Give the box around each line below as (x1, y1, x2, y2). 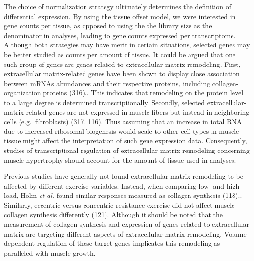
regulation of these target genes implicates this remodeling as (37, 238, 220, 248)
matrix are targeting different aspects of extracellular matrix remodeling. (4, 228, 222, 239)
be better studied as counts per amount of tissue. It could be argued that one (4, 49, 236, 59)
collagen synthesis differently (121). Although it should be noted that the (4, 209, 223, 219)
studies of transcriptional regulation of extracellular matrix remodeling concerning (4, 145, 250, 155)
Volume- (224, 228, 249, 239)
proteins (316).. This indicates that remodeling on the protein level (43, 87, 244, 98)
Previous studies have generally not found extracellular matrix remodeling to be (4, 171, 243, 181)
